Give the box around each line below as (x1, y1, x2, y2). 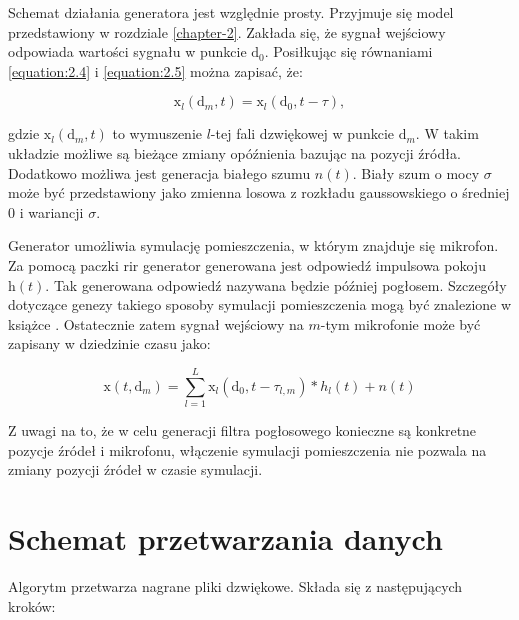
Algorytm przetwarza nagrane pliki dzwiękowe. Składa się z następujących (8, 575, 463, 596)
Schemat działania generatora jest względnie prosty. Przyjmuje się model (8, 2, 454, 22)
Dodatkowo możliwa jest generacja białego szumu (8, 162, 311, 183)
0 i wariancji (8, 201, 84, 222)
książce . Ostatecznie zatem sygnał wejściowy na (8, 313, 304, 334)
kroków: (8, 595, 56, 616)
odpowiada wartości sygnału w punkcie (8, 41, 247, 62)
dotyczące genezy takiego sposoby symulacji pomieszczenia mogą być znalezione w (8, 294, 512, 315)
